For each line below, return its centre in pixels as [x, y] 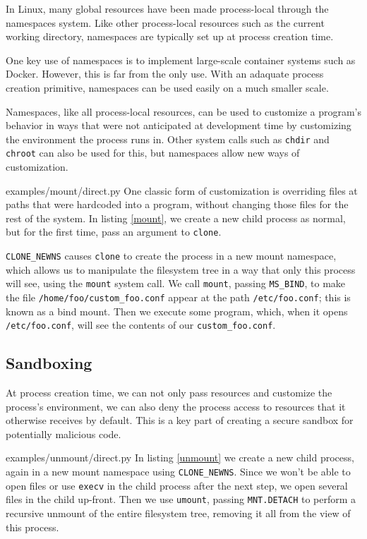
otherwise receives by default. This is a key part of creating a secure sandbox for [180, 420]
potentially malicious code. [64, 434]
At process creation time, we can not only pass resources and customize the [169, 393]
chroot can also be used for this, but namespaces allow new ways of [153, 153]
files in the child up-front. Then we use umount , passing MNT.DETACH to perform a [181, 499]
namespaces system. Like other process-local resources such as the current [165, 22]
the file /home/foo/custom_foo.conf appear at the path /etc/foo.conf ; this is [178, 297]
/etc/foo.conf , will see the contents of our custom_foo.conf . [141, 325]
